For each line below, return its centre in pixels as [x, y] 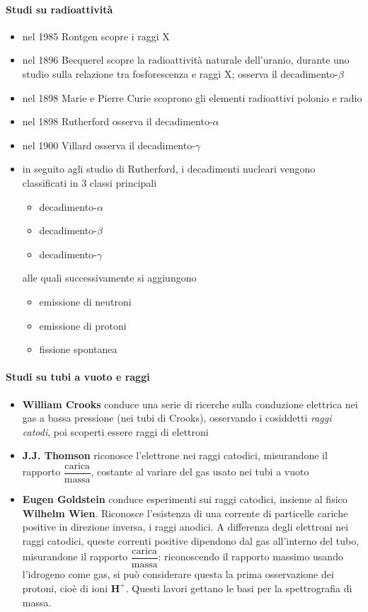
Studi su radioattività [59, 9]
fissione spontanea [78, 349]
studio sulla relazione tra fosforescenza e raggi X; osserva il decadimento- [180, 73]
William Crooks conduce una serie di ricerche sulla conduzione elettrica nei [190, 404]
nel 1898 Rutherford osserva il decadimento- [117, 121]
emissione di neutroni [85, 301]
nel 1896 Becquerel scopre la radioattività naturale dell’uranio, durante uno [186, 60]
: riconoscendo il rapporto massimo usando [251, 556]
